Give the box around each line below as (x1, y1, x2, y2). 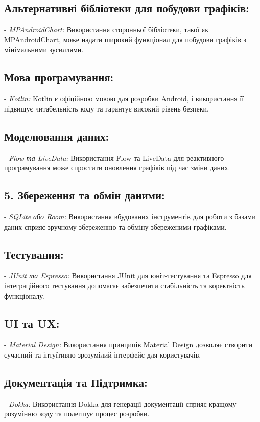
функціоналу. (4, 290, 45, 301)
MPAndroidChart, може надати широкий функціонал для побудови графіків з (4, 34, 246, 45)
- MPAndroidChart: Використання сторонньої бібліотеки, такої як (4, 24, 208, 35)
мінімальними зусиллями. (4, 44, 84, 55)
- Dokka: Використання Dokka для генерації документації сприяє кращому (4, 398, 237, 409)
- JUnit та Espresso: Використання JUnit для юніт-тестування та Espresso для (4, 270, 252, 281)
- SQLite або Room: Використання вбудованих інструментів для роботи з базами (4, 211, 256, 221)
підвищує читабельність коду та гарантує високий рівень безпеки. (4, 103, 209, 114)
